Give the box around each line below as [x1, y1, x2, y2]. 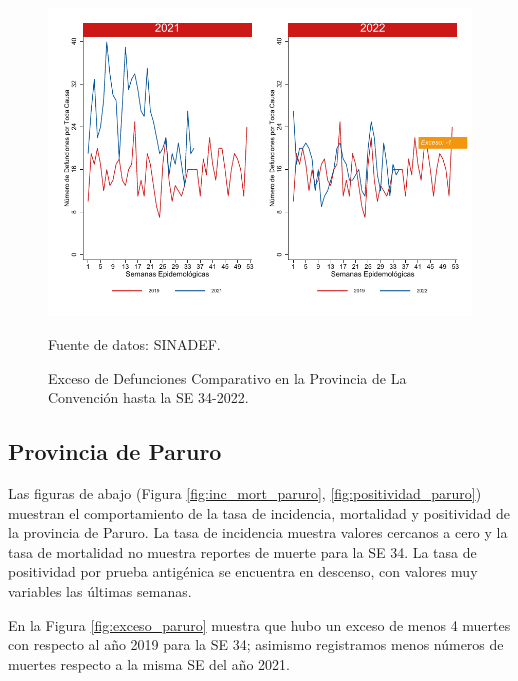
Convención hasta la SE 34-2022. [48, 387, 249, 408]
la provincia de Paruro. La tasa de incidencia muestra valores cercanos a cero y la [8, 522, 508, 543]
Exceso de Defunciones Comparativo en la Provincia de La [48, 367, 407, 388]
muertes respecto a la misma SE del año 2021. [8, 653, 291, 674]
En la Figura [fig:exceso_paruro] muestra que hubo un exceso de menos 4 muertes [8, 614, 511, 635]
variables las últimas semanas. [8, 580, 192, 601]
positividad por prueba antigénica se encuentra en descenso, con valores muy [8, 561, 478, 582]
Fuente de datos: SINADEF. [48, 333, 221, 354]
